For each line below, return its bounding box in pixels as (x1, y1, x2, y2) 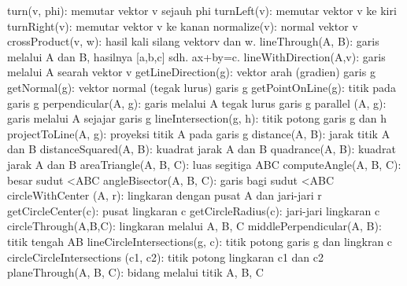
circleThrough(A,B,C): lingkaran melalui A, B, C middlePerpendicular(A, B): (7, 218, 382, 234)
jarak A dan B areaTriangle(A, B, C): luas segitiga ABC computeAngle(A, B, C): (7, 156, 401, 172)
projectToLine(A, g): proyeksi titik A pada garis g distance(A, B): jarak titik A (7, 125, 390, 141)
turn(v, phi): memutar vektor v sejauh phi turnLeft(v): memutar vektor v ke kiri (7, 2, 397, 18)
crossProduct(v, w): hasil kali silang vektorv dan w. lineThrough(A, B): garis (7, 33, 379, 49)
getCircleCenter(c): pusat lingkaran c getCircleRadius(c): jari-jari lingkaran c (7, 202, 380, 218)
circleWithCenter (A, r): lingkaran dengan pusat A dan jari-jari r (7, 187, 322, 203)
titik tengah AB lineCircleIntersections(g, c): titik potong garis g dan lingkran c (7, 233, 393, 249)
